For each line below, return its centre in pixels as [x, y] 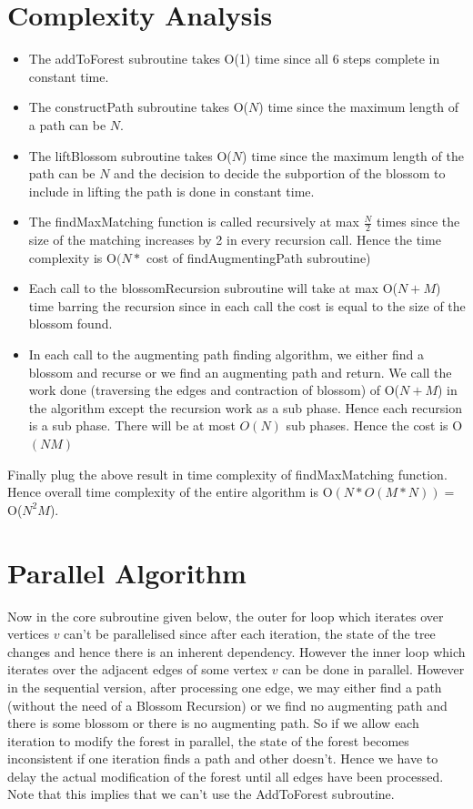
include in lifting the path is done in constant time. [171, 191]
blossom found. [70, 324]
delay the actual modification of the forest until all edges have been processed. [226, 776]
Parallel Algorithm [127, 572]
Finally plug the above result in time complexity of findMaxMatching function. [227, 474]
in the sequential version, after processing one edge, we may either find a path [225, 687]
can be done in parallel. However [373, 669]
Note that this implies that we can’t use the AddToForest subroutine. [201, 794]
